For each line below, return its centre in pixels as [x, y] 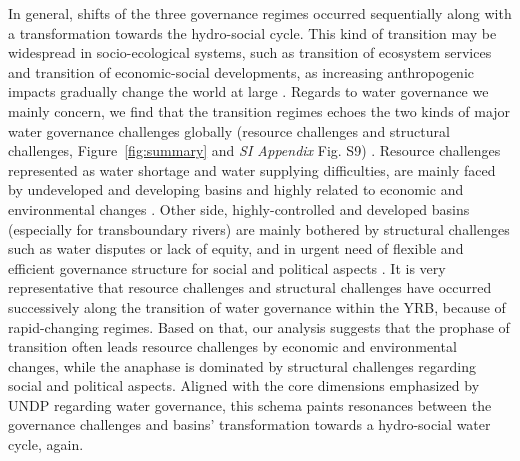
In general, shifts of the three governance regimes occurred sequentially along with [260, 13]
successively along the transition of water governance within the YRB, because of [257, 306]
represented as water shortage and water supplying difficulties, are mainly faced [252, 169]
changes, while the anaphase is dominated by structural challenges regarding [242, 365]
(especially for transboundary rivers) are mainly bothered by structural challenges [259, 228]
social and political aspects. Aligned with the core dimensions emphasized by [244, 385]
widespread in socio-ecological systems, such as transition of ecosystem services [250, 52]
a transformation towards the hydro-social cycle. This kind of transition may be [252, 32]
